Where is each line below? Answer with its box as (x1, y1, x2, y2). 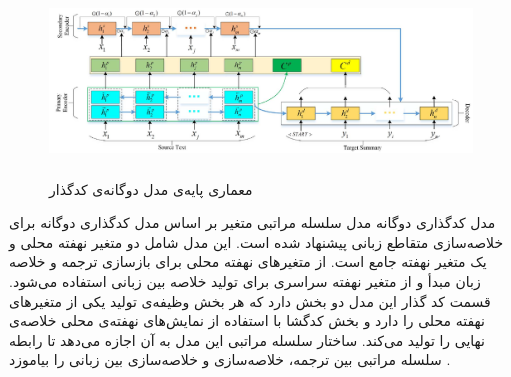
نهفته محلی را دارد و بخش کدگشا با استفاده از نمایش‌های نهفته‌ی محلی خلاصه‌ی (9, 310, 485, 331)
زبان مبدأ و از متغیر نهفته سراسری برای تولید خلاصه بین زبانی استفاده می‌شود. (9, 270, 481, 291)
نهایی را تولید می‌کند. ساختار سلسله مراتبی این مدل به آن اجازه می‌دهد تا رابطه (9, 329, 485, 350)
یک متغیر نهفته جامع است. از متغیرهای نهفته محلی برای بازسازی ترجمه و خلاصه (9, 251, 487, 272)
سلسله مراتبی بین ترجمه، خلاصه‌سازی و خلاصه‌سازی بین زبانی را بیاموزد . (9, 349, 451, 370)
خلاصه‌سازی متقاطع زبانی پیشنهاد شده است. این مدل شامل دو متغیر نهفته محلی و (9, 231, 504, 252)
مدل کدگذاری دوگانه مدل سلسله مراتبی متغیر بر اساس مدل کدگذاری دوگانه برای (9, 212, 496, 233)
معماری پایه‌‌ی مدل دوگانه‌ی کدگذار (49, 178, 253, 199)
